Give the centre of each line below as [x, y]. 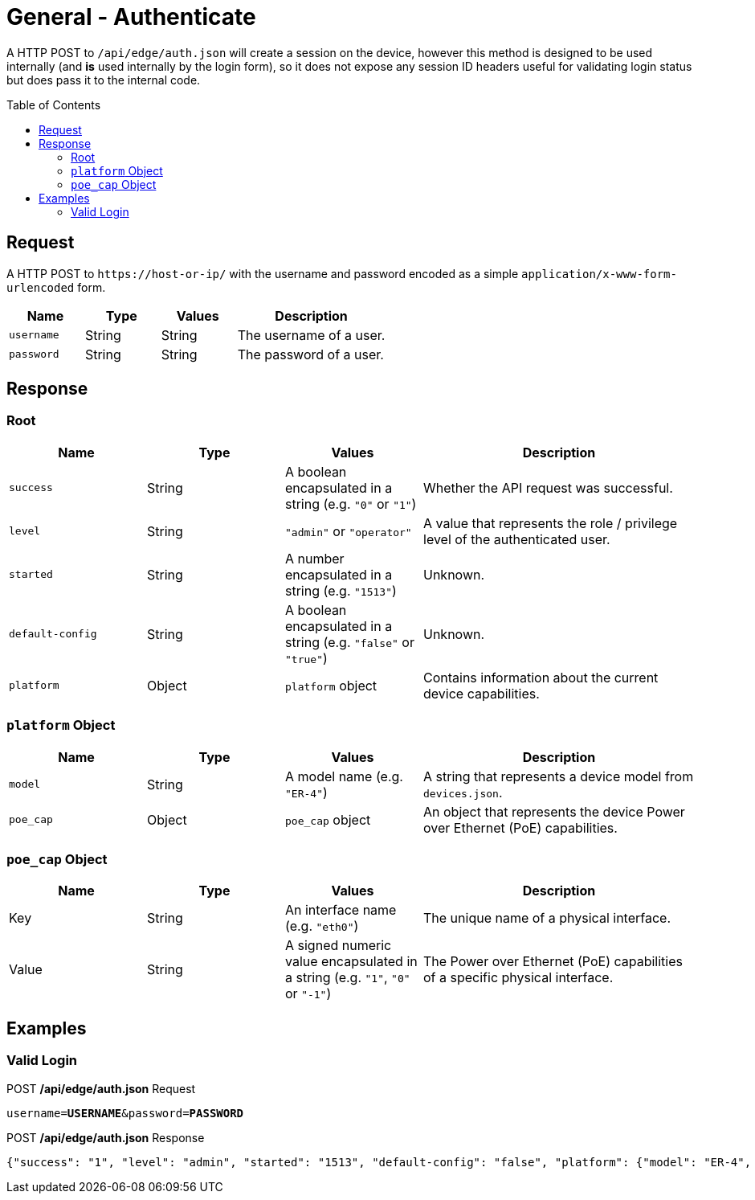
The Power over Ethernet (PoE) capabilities [553, 962]
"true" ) [306, 658]
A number [315, 558]
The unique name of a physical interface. [547, 918]
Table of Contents [54, 104]
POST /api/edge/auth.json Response [106, 1137]
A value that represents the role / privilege [551, 523]
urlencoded [41, 287]
